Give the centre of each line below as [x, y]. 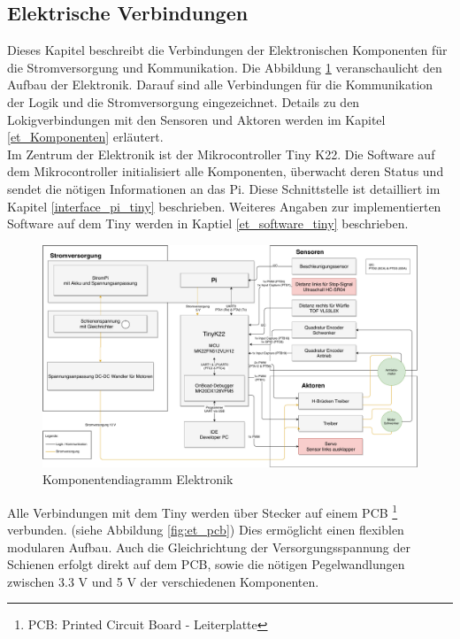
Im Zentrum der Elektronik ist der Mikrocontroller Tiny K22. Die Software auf [221, 154]
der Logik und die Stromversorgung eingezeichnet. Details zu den [184, 101]
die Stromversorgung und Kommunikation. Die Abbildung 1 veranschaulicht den [225, 67]
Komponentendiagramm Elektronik [138, 479]
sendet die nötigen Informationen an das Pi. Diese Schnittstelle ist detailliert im [224, 188]
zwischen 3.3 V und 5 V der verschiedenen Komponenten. [163, 581]
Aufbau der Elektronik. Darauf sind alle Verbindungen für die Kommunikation [220, 85]
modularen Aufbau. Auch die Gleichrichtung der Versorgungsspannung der [209, 547]
